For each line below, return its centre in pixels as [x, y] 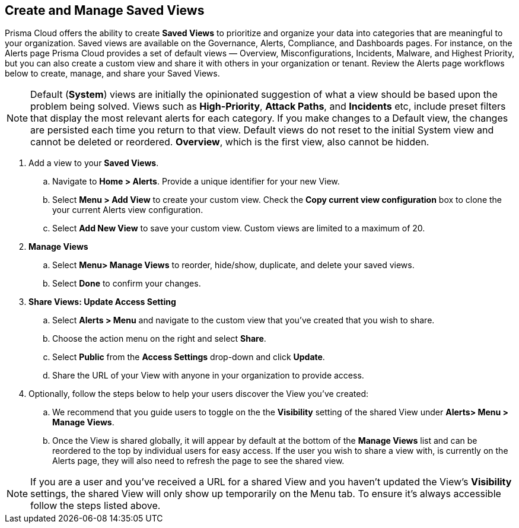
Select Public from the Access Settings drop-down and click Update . [189, 357]
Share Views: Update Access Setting [102, 302]
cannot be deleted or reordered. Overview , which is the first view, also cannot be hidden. [230, 142]
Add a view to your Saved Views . [94, 163]
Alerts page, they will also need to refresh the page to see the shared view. [198, 461]
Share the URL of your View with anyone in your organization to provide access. [208, 376]
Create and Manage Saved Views [105, 10]
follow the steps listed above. [95, 506]
